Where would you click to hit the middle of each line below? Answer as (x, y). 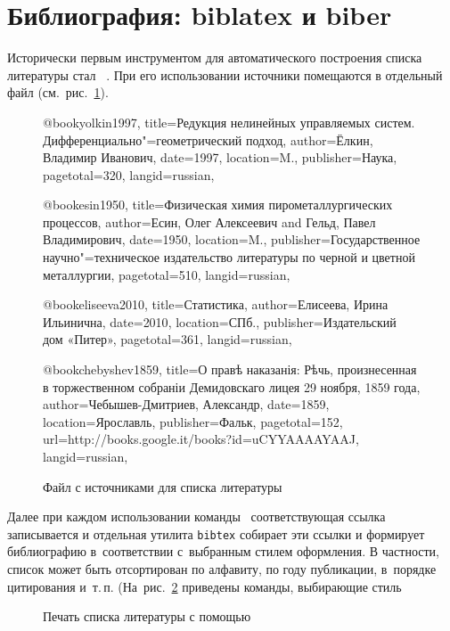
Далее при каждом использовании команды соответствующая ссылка (196, 516)
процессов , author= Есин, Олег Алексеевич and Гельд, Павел (209, 221)
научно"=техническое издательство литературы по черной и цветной (229, 257)
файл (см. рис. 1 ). (58, 92)
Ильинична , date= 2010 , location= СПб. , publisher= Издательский (220, 321)
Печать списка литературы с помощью (147, 616)
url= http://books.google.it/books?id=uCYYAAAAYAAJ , (201, 439)
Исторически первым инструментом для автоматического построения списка (215, 57)
